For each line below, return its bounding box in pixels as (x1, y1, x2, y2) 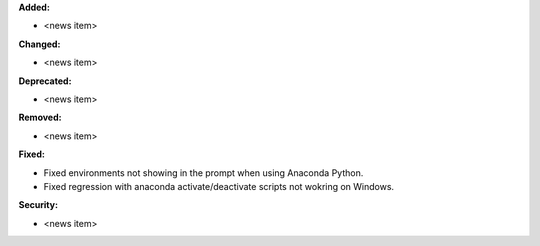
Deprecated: (18, 75, 72, 87)
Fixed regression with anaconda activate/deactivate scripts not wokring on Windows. (43, 180, 395, 192)
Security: (18, 199, 59, 211)
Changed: (18, 38, 61, 50)
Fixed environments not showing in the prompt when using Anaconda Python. (43, 166, 364, 179)
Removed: (18, 111, 62, 124)
